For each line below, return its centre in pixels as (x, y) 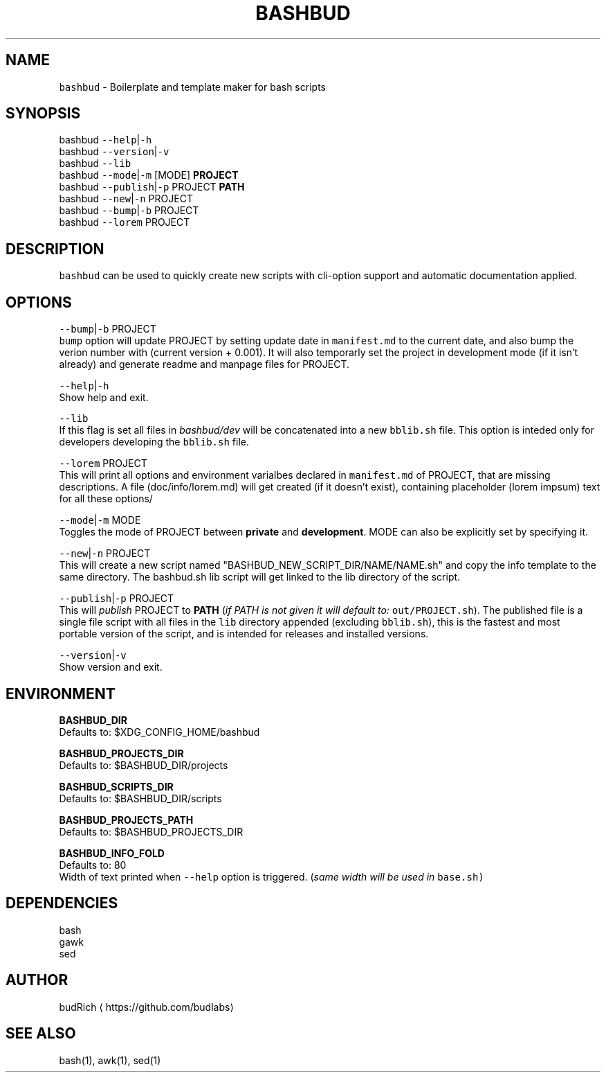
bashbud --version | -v (114, 152)
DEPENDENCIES (62, 903)
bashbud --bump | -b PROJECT (129, 211)
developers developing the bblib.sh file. (154, 442)
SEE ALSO (41, 1034)
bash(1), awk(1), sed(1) (110, 1060)
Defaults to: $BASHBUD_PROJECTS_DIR (151, 831)
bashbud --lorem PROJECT (125, 222)
